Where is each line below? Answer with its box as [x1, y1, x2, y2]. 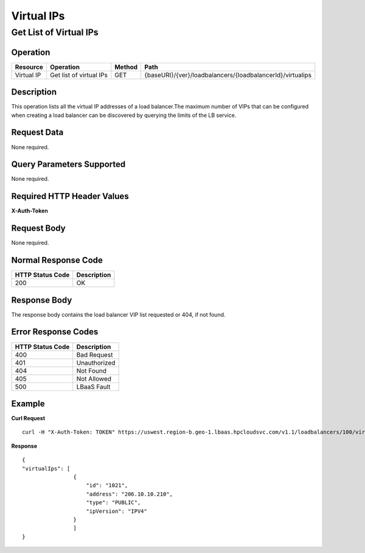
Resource [15, 63, 44, 71]
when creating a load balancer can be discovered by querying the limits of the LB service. [11, 111, 237, 119]
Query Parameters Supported [11, 159, 126, 170]
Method [114, 63, 138, 71]
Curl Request [11, 415, 46, 422]
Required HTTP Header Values [11, 191, 129, 202]
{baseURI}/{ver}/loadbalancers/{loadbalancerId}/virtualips [144, 71, 312, 79]
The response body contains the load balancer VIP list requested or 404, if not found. [11, 311, 226, 318]
